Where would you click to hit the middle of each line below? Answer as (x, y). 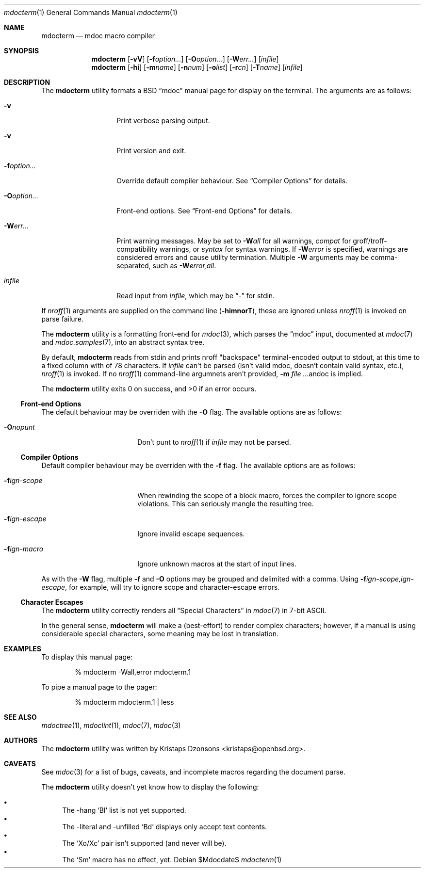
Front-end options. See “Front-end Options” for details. (204, 211)
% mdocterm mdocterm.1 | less (124, 702)
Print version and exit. (151, 151)
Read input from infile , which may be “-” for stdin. (196, 296)
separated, (134, 266)
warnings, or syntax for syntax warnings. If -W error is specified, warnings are (284, 249)
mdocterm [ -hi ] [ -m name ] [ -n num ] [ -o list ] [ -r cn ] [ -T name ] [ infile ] (197, 67)
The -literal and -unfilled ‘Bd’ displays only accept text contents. (165, 827)
